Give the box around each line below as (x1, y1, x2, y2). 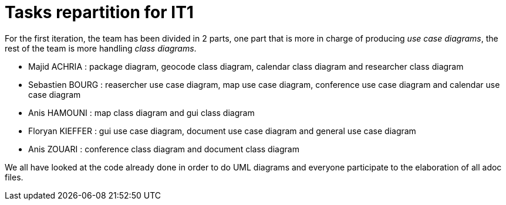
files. (5, 172, 23, 182)
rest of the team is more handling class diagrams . (5, 43, 197, 53)
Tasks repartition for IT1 (5, 2, 194, 22)
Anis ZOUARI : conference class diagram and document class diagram (28, 143, 299, 154)
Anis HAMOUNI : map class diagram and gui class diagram (28, 107, 255, 118)
